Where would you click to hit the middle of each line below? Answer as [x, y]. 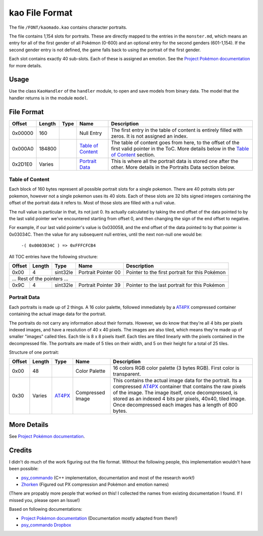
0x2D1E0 [22, 164]
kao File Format [41, 13]
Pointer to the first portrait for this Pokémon [176, 272]
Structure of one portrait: [34, 352]
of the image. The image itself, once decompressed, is [175, 393]
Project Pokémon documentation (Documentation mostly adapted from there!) [99, 518]
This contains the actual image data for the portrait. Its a [177, 381]
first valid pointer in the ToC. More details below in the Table [180, 149]
